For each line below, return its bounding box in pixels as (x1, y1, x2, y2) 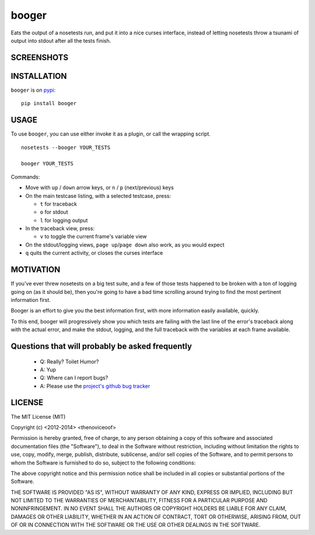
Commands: (10, 173, 40, 180)
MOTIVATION (10, 265, 61, 275)
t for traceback (40, 200, 77, 207)
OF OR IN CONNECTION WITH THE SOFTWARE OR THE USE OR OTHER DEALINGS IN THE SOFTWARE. (10, 522, 261, 529)
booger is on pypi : (10, 86, 56, 93)
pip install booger (21, 100, 77, 107)
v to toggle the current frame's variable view (40, 233, 147, 240)
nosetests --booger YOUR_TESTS (21, 144, 111, 151)
